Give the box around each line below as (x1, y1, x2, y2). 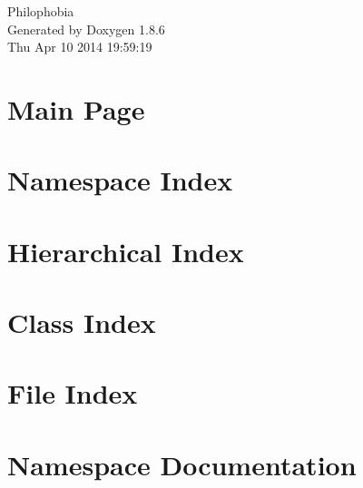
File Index (7, 375, 138, 412)
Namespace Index (7, 161, 233, 199)
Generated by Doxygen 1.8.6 (7, 19, 165, 38)
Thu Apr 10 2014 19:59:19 (7, 37, 152, 56)
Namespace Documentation (7, 445, 357, 483)
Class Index (7, 304, 156, 341)
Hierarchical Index (7, 232, 244, 269)
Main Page (7, 90, 145, 127)
